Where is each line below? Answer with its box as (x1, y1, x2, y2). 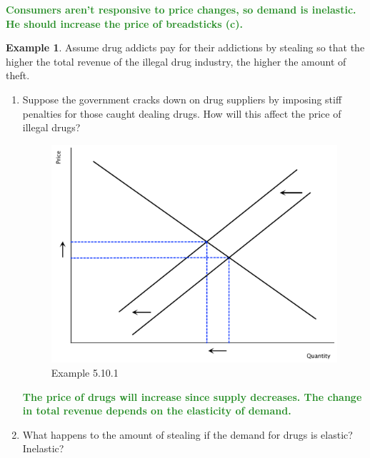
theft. (6, 68, 30, 83)
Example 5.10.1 (51, 365, 119, 380)
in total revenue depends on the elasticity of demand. (22, 403, 291, 418)
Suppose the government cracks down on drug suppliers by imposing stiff (22, 91, 342, 106)
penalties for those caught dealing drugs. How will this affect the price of (22, 106, 341, 121)
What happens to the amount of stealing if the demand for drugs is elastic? (22, 427, 353, 442)
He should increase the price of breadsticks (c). (6, 16, 243, 31)
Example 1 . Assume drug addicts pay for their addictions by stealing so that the (6, 40, 365, 55)
